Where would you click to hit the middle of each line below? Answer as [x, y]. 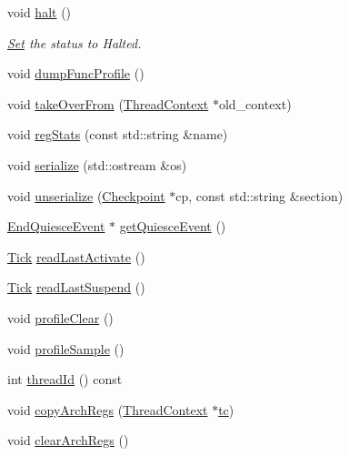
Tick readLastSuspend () [76, 287]
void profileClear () [60, 317]
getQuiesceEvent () [173, 226]
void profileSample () [66, 348]
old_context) [255, 103]
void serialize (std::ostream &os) [97, 164]
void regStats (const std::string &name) [118, 134]
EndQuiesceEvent [56, 226]
